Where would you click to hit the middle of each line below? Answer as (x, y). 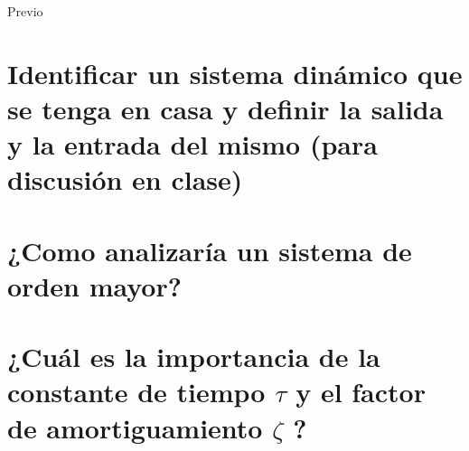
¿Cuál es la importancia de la (194, 357)
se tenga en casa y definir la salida (225, 108)
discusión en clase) (125, 179)
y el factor (361, 392)
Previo (25, 11)
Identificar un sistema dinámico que (235, 73)
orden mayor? (94, 285)
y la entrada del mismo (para (192, 144)
